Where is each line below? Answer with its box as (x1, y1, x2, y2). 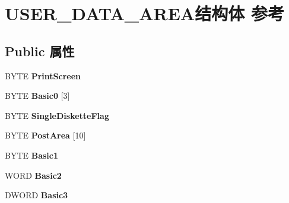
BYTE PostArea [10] (5, 129, 86, 141)
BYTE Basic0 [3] (5, 89, 70, 102)
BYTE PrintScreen (5, 69, 81, 82)
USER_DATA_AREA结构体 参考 (5, 1, 284, 25)
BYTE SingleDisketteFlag (5, 109, 109, 121)
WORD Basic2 (5, 169, 62, 181)
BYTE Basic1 (5, 149, 59, 161)
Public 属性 (5, 41, 75, 60)
